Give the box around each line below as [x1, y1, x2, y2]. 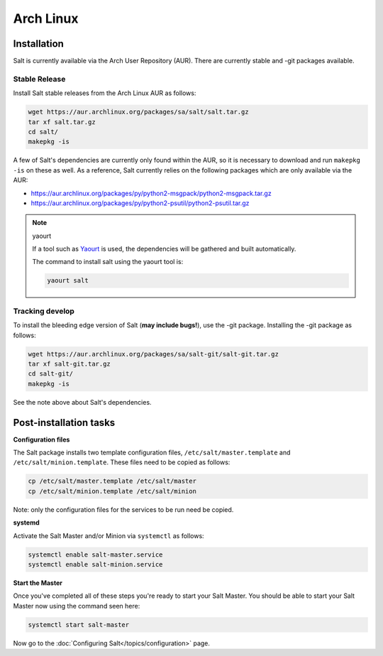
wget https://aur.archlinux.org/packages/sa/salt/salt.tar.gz [28, 108, 249, 116]
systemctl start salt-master [28, 621, 130, 628]
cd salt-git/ [28, 370, 74, 378]
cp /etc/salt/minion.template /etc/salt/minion [28, 487, 196, 495]
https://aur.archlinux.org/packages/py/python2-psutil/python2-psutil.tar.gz [30, 199, 250, 207]
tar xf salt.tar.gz [28, 118, 96, 126]
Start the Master [13, 579, 63, 587]
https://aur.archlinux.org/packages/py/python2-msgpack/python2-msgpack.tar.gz [30, 189, 272, 197]
